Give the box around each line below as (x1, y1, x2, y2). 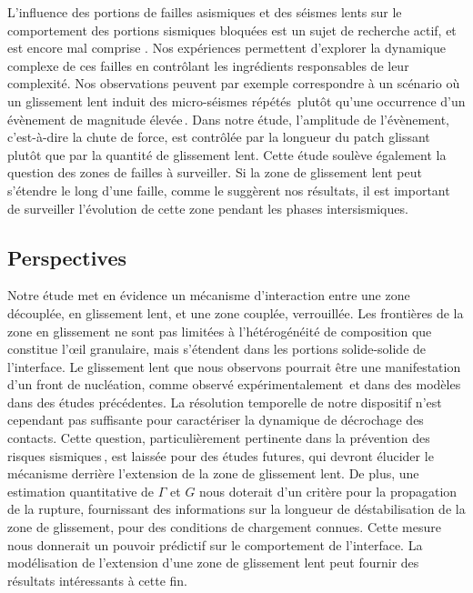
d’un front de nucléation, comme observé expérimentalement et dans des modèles (7, 375, 461, 394)
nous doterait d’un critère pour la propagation (199, 481, 458, 500)
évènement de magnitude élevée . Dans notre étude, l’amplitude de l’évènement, (7, 109, 449, 128)
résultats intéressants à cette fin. (7, 570, 187, 589)
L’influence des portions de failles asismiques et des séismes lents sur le (7, 3, 402, 21)
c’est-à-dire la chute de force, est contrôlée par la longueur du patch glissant (7, 127, 430, 146)
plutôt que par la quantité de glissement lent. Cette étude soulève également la (7, 145, 447, 164)
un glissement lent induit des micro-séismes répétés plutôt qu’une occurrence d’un (7, 91, 466, 110)
